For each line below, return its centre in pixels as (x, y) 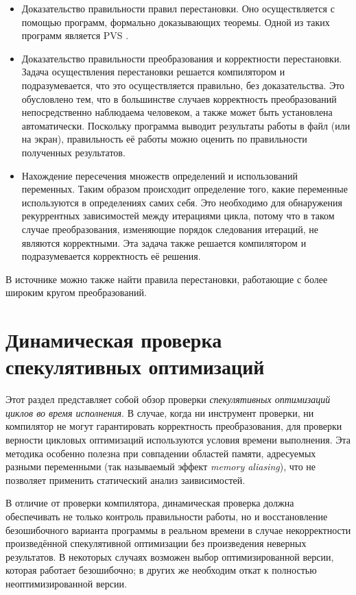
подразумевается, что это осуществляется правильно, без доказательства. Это (183, 85)
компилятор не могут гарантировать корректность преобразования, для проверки (174, 426)
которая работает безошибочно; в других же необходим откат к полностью (161, 570)
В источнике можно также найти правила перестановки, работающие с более (167, 279)
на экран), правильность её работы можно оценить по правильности (164, 139)
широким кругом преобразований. (76, 292)
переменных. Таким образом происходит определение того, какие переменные (185, 189)
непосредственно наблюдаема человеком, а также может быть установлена (177, 112)
